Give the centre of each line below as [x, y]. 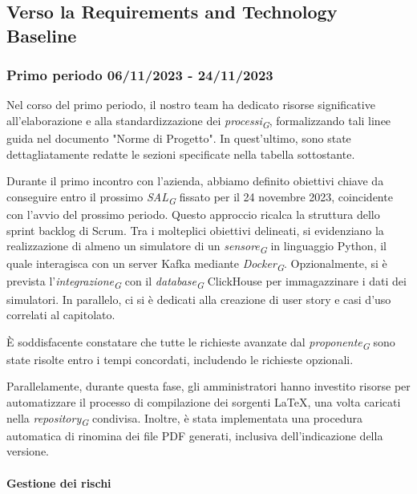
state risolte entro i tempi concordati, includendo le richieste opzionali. [180, 359]
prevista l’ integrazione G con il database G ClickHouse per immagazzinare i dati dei [206, 282]
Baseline [42, 35]
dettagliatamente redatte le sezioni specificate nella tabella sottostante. [181, 154]
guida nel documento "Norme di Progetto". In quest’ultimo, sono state [179, 138]
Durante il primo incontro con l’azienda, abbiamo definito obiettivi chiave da [195, 181]
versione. [28, 451]
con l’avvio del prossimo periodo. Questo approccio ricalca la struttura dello [193, 215]
